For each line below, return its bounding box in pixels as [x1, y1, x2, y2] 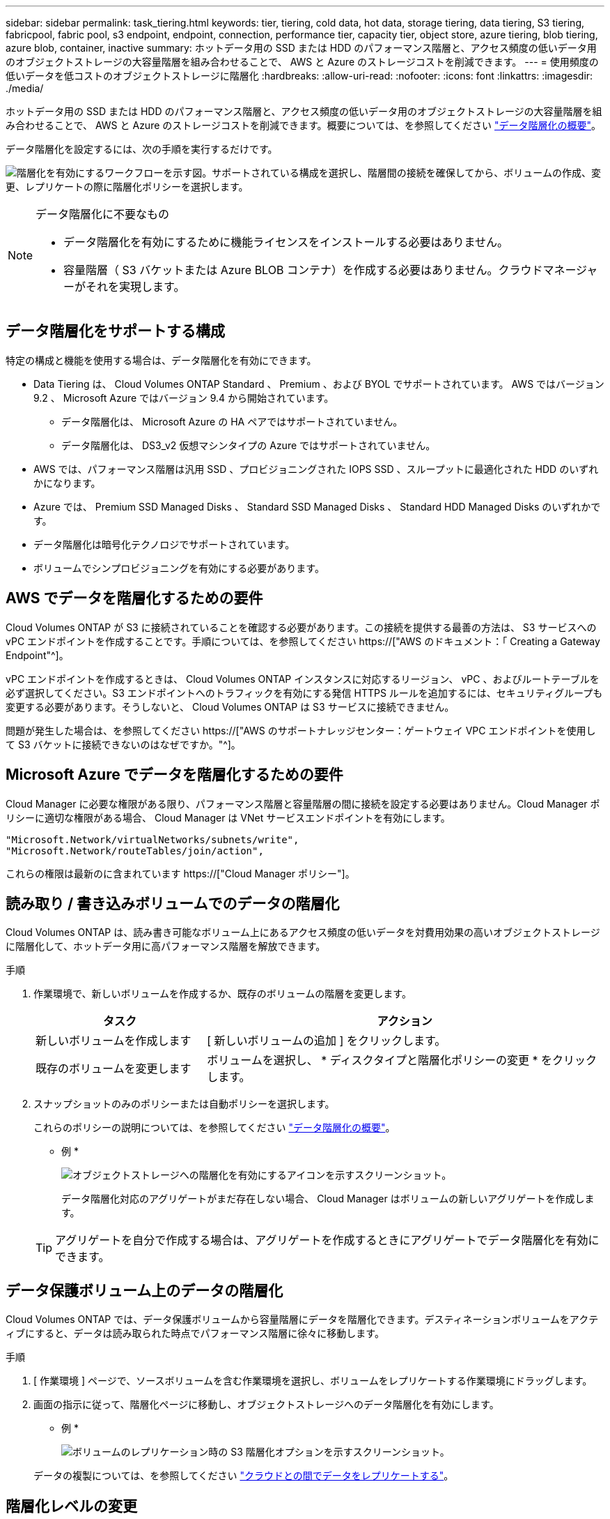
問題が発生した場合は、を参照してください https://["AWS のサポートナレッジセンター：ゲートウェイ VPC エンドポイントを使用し [6, 724, 596, 736]
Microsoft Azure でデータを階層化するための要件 [6, 766, 343, 784]
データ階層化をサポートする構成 [6, 322, 225, 340]
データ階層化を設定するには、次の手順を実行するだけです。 [6, 143, 278, 155]
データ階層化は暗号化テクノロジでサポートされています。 [33, 538, 295, 550]
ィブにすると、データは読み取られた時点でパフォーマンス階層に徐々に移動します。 [6, 1327, 384, 1340]
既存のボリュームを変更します [36, 1061, 191, 1076]
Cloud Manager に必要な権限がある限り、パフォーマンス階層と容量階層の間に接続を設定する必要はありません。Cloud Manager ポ [6, 797, 600, 810]
